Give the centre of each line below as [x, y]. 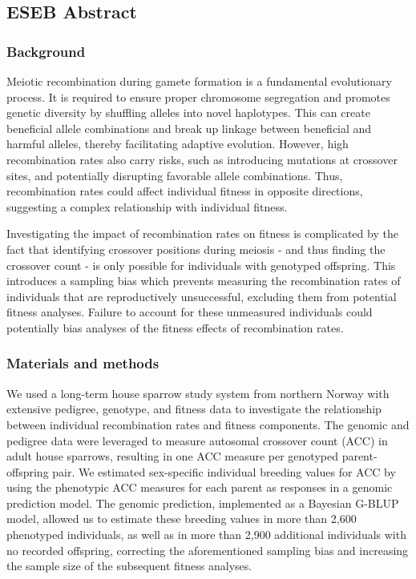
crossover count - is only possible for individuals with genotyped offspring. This [201, 265]
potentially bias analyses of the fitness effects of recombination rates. [175, 327]
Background [46, 51]
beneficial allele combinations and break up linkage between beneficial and [189, 128]
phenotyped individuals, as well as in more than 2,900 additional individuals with [206, 535]
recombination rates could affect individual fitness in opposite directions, [185, 191]
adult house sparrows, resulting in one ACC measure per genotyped [172, 456]
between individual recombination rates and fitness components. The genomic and [208, 424]
